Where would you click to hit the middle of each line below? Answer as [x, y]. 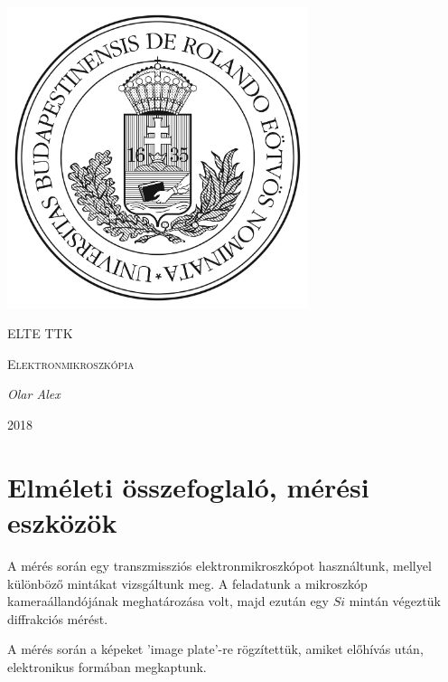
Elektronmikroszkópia [71, 363]
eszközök [62, 521]
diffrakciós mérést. [58, 618]
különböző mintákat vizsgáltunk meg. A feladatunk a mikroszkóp [187, 583]
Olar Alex [34, 394]
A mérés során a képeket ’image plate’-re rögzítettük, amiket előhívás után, [215, 649]
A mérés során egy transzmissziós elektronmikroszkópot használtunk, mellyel [219, 565]
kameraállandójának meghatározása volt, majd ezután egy [168, 601]
